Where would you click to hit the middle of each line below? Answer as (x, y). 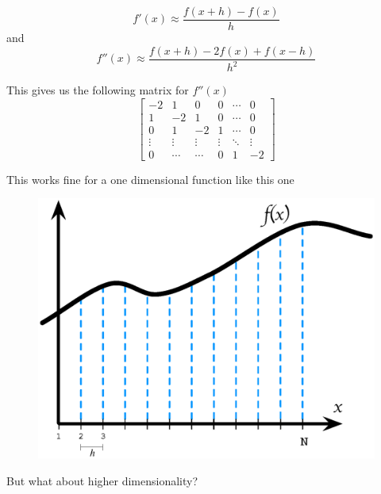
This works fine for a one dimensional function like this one (150, 179)
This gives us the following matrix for (98, 90)
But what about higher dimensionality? (102, 480)
